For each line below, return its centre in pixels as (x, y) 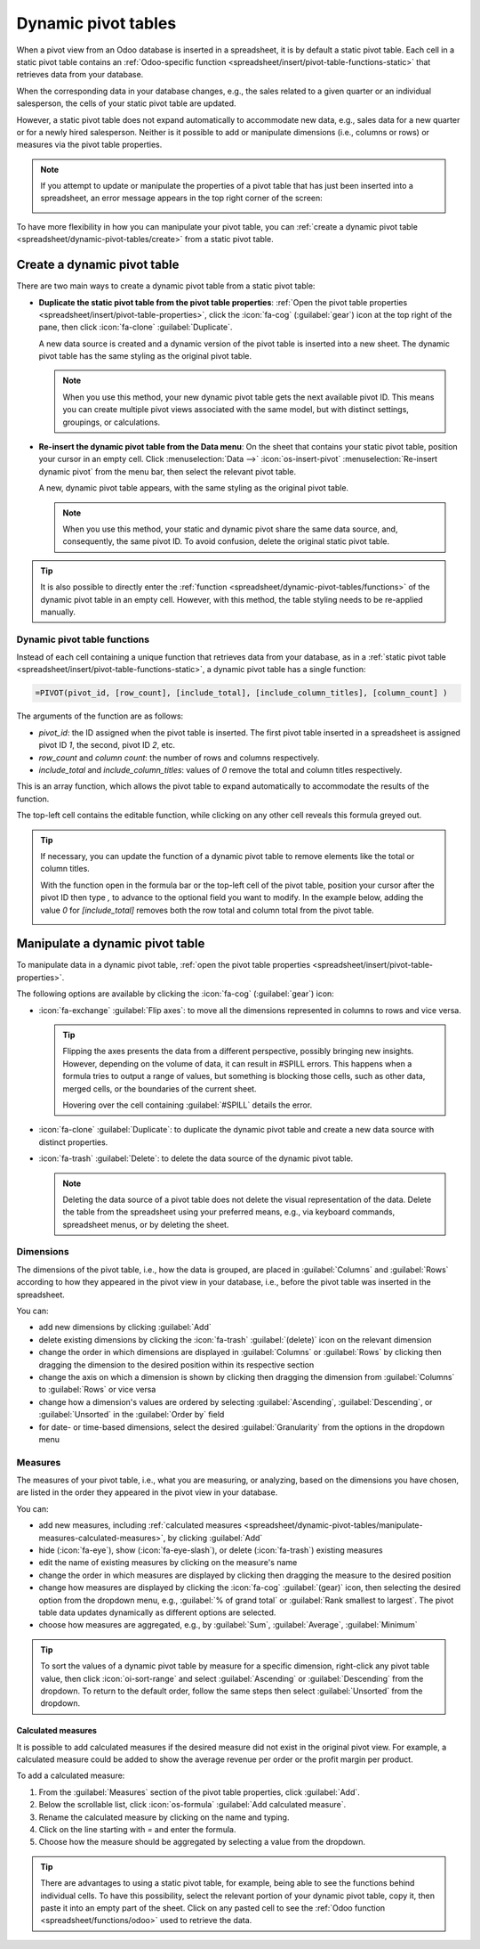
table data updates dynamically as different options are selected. (157, 1612)
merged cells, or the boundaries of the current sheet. (160, 1088)
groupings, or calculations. (112, 422)
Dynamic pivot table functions (83, 639)
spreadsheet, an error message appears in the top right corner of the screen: (182, 198)
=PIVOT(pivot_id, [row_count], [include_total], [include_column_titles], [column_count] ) (241, 693)
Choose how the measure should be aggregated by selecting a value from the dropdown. (202, 1842)
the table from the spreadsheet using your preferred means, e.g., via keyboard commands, (229, 1212)
